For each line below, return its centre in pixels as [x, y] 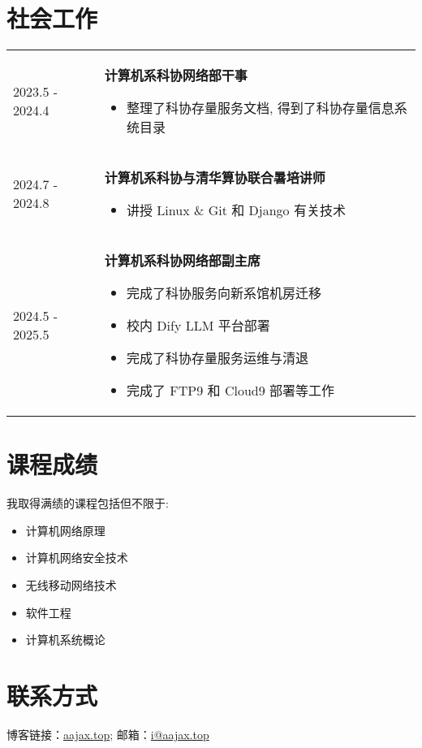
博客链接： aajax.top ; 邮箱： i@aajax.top [108, 734]
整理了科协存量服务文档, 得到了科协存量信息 [261, 108]
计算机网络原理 [65, 530]
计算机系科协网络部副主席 [182, 261]
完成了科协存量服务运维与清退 [218, 358]
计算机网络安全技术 [77, 558]
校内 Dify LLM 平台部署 [198, 326]
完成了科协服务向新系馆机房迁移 [224, 293]
